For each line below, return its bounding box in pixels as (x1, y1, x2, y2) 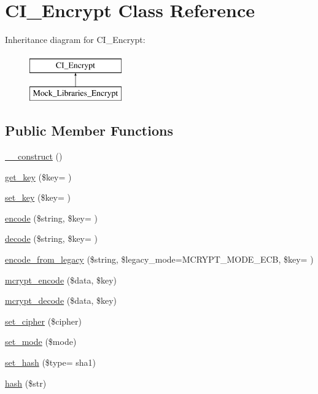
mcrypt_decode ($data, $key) (5, 294, 117, 307)
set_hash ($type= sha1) (5, 356, 96, 369)
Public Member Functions (5, 121, 173, 140)
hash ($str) (5, 376, 47, 389)
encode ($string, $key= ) (5, 211, 98, 224)
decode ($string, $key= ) (5, 232, 98, 245)
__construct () (5, 150, 63, 163)
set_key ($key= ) (5, 191, 71, 204)
